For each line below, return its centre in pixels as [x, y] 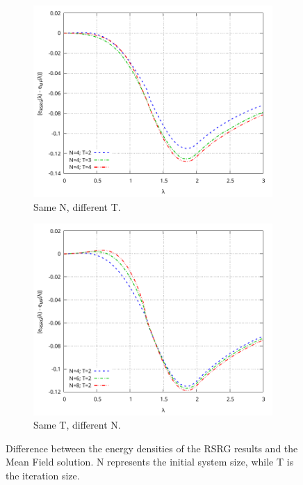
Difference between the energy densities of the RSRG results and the [152, 448]
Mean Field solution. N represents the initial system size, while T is [150, 462]
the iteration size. [43, 475]
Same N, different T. [77, 206]
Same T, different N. [77, 425]
